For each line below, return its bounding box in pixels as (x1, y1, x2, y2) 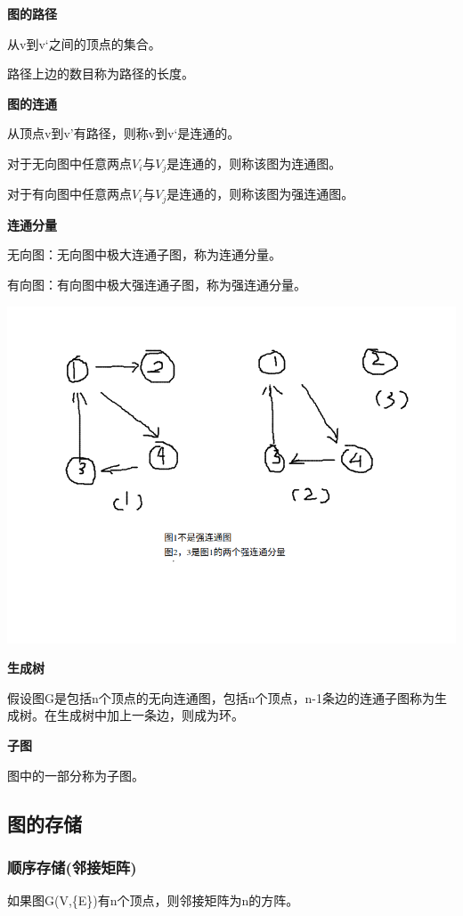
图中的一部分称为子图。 (7, 765, 144, 784)
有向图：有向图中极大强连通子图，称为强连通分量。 (7, 275, 306, 294)
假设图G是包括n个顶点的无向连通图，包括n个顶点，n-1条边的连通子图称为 (7, 688, 435, 707)
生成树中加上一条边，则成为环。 (56, 706, 244, 724)
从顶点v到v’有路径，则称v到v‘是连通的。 (7, 124, 240, 143)
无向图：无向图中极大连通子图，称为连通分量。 (7, 245, 281, 264)
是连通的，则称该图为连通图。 (167, 153, 342, 172)
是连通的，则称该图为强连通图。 (167, 184, 354, 203)
